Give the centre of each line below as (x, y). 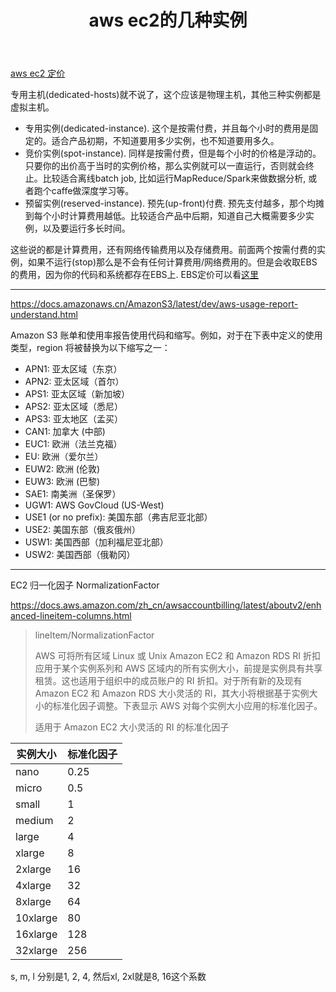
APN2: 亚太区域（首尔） (74, 382)
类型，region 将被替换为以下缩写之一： (90, 348)
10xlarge (36, 918)
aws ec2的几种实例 (168, 20)
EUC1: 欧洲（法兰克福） (73, 444)
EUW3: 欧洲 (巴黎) (62, 482)
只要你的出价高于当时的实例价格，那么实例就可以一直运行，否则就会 (165, 166)
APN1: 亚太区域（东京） (73, 369)
